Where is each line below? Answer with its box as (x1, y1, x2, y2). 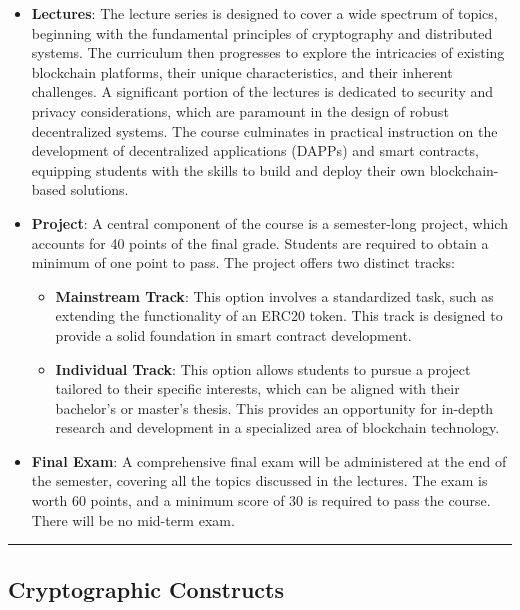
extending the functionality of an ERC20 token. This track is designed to (55, 305, 503, 326)
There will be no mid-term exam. (31, 509, 235, 530)
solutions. (70, 179, 129, 200)
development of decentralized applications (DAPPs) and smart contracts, (31, 140, 479, 161)
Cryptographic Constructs (8, 573, 285, 604)
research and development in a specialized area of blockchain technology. (55, 417, 500, 438)
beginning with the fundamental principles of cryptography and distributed (31, 22, 493, 43)
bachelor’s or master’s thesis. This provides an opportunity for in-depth (55, 397, 494, 418)
